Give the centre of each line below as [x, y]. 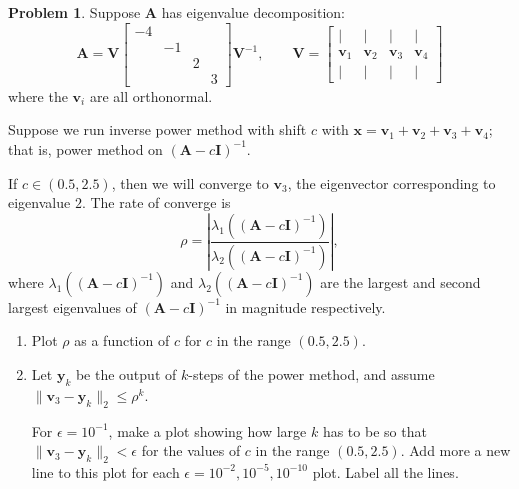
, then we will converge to [190, 182]
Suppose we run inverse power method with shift [157, 129]
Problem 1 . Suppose [74, 12]
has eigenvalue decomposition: [253, 12]
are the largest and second [400, 281]
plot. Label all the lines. [385, 471]
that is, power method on [85, 148]
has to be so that [374, 430]
